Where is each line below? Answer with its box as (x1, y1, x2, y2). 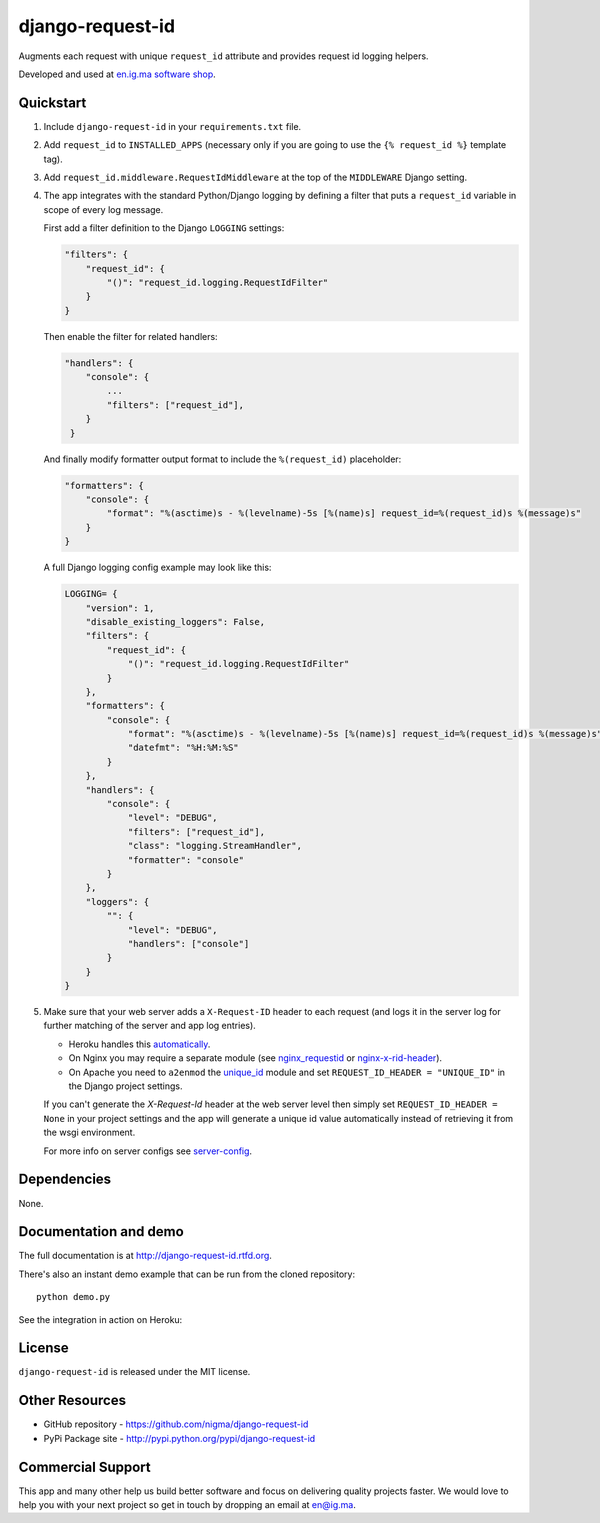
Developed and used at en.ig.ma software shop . (18, 68, 217, 80)
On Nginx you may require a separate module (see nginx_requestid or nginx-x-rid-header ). (68, 1052, 443, 1064)
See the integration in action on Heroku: (18, 1313, 183, 1325)
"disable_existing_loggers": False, (85, 616, 265, 627)
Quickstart (18, 94, 87, 111)
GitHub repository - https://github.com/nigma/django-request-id (43, 1418, 309, 1430)
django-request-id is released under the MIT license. (18, 1366, 251, 1378)
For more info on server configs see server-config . (43, 1145, 253, 1157)
